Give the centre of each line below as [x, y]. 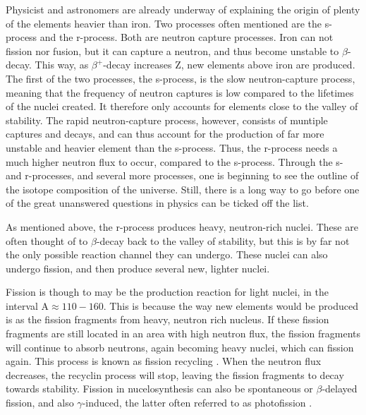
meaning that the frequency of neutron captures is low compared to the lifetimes [180, 92]
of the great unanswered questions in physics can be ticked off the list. [157, 203]
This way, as [62, 65]
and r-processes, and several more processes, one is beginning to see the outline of [182, 175]
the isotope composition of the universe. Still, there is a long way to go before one [183, 189]
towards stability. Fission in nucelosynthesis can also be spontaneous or [159, 389]
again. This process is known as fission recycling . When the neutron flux [164, 361]
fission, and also [40, 403]
